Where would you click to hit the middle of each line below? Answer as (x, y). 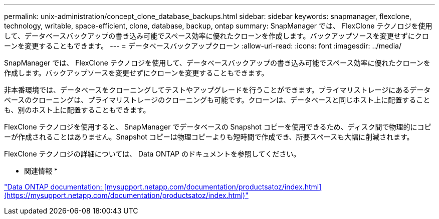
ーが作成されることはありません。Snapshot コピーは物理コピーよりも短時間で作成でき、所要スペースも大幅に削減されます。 (209, 137)
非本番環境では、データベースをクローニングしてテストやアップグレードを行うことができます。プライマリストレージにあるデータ (217, 90)
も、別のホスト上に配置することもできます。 (77, 110)
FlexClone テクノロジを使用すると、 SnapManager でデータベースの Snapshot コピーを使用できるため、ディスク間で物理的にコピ (218, 127)
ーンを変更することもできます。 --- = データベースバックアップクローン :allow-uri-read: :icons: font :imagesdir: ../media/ (203, 46)
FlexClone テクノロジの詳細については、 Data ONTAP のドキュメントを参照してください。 (152, 154)
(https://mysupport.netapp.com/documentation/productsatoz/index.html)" (126, 195)
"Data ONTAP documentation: (53, 187)
